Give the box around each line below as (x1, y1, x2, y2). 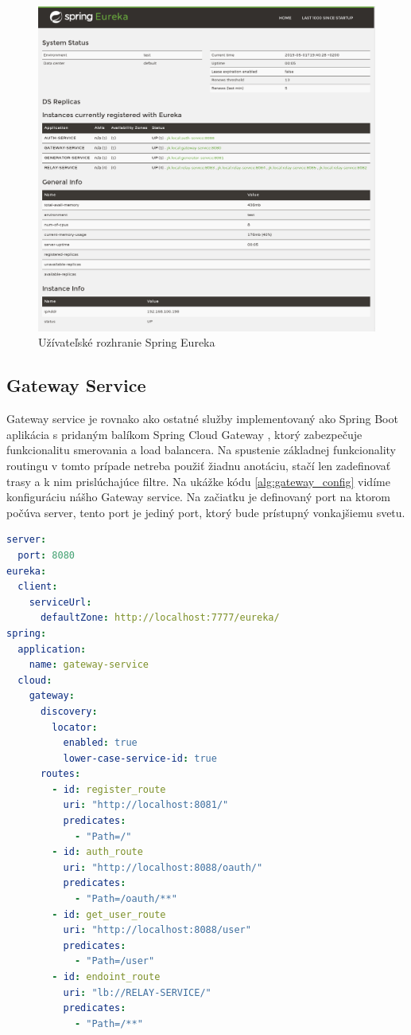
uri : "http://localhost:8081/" (63, 799, 229, 811)
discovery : (40, 705, 98, 717)
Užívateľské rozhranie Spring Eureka (38, 334, 215, 351)
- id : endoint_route (52, 971, 161, 983)
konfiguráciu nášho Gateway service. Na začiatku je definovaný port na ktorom (6, 488, 391, 505)
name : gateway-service (29, 659, 149, 671)
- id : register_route (52, 783, 166, 795)
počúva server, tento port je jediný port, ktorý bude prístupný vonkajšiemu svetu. (6, 504, 405, 520)
